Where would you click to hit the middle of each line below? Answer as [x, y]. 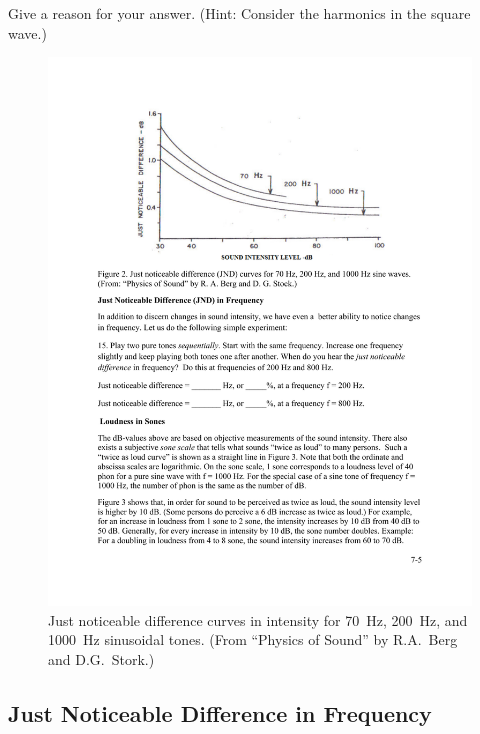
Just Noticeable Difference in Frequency [220, 712]
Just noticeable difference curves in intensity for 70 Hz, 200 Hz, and [258, 619]
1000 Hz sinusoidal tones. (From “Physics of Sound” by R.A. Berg [253, 639]
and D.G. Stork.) [101, 658]
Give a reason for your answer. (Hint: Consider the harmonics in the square [239, 13]
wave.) [27, 32]
